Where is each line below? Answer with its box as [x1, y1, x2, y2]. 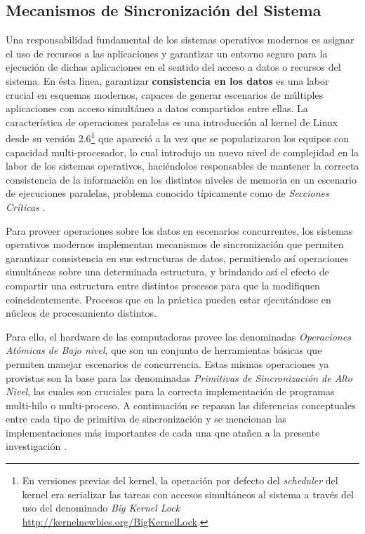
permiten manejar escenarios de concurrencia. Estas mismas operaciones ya [6, 356, 329, 371]
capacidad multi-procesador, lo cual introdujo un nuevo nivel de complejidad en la [6, 144, 359, 159]
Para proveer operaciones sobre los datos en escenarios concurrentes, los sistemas [6, 223, 353, 238]
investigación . [6, 439, 67, 453]
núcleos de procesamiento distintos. [6, 306, 157, 320]
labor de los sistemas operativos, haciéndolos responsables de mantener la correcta [6, 158, 359, 173]
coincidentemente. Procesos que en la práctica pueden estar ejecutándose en [6, 292, 331, 306]
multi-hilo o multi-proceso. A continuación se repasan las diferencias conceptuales [6, 397, 356, 412]
